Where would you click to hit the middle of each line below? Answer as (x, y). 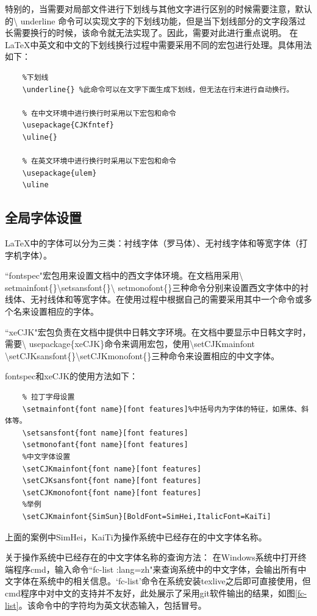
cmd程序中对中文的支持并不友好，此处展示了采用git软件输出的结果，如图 (150, 593)
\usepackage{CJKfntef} (68, 125)
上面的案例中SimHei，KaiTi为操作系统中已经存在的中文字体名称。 (136, 536)
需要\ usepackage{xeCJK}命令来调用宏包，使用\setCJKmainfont (130, 344)
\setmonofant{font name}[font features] (105, 445)
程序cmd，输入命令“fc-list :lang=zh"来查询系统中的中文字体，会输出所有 (155, 569)
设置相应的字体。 (64, 311)
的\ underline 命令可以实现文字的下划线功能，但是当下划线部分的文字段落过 (155, 20)
